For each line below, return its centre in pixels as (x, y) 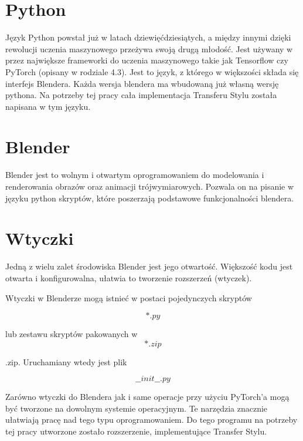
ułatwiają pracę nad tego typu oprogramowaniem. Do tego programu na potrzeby (151, 420)
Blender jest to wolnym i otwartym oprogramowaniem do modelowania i (135, 175)
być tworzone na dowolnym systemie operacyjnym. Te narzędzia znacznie (137, 408)
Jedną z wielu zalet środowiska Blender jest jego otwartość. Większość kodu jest (149, 266)
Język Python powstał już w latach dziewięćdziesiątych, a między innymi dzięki (148, 37)
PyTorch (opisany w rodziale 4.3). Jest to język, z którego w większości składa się (152, 71)
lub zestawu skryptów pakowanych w (72, 334)
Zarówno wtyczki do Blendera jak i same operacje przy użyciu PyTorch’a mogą (147, 397)
